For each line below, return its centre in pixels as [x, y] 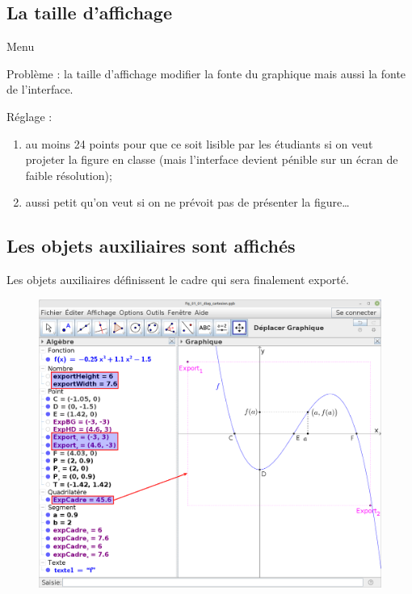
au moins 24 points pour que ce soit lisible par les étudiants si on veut [199, 143]
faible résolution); [69, 175]
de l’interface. [40, 89]
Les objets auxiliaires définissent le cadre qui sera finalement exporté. [178, 280]
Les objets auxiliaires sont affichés [151, 246]
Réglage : [29, 116]
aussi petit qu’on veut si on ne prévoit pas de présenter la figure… [187, 202]
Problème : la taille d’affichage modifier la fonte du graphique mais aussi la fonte [206, 73]
